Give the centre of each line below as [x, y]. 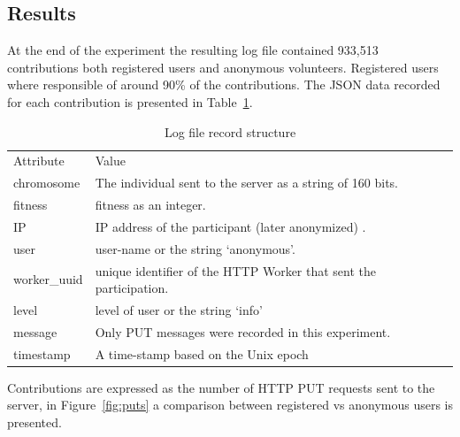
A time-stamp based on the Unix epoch [202, 353]
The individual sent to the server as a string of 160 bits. [246, 183]
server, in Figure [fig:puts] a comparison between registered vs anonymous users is [230, 405]
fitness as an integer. [150, 205]
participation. [132, 288]
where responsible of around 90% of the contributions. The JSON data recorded [224, 84]
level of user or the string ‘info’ [179, 310]
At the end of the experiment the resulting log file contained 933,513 [193, 50]
